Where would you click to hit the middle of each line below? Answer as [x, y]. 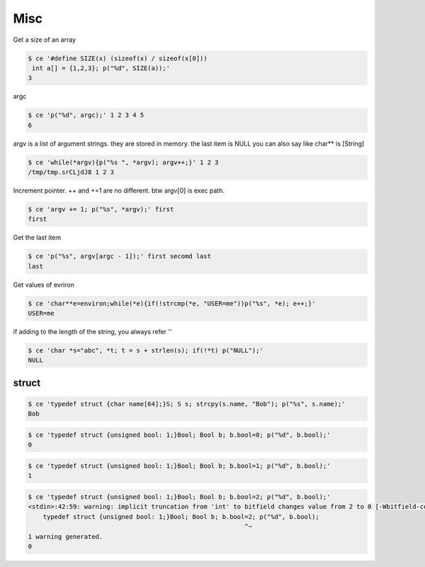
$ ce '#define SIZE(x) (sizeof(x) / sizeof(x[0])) [118, 58]
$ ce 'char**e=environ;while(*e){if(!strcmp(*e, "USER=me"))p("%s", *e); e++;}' [172, 303]
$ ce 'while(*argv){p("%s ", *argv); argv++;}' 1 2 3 [123, 162]
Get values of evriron [44, 285]
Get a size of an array [45, 40]
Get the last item [37, 238]
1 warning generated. [66, 537]
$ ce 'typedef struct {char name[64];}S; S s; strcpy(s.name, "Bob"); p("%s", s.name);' [187, 404]
